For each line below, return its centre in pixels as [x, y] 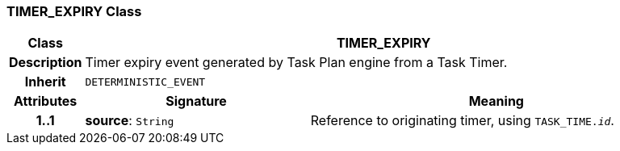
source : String [130, 121]
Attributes [46, 101]
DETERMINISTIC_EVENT [145, 82]
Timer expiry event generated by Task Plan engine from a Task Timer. [296, 63]
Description [46, 63]
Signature [196, 101]
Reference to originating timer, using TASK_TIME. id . [462, 121]
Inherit [45, 82]
